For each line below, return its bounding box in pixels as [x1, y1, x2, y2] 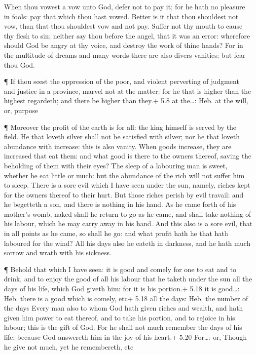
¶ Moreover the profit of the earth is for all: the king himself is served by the [4, 121, 237, 132]
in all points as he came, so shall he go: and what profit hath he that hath [4, 228, 228, 238]
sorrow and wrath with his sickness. [4, 247, 111, 258]
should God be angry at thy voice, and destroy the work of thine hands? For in [4, 40, 243, 50]
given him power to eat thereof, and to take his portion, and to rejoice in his [4, 312, 235, 322]
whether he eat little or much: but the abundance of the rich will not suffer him [4, 170, 245, 180]
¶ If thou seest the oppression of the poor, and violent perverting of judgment [4, 76, 239, 86]
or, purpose [4, 105, 38, 115]
